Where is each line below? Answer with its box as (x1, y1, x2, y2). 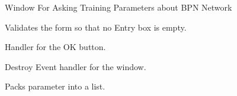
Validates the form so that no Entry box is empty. (5, 21, 187, 33)
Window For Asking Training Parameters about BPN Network (5, 1, 232, 13)
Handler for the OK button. (5, 41, 106, 53)
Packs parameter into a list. (5, 80, 105, 92)
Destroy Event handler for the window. (5, 60, 146, 72)
